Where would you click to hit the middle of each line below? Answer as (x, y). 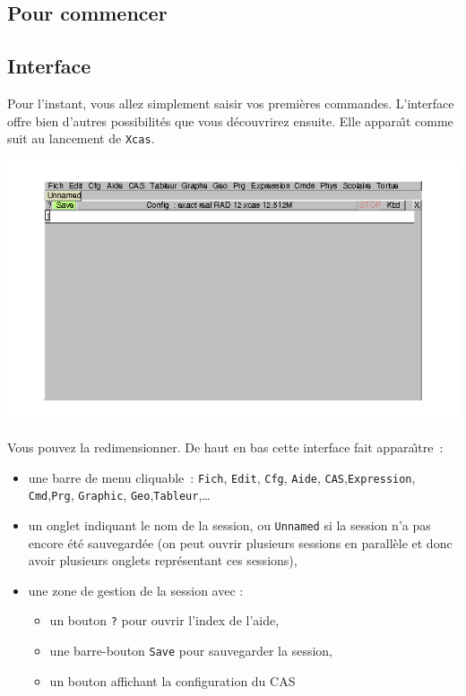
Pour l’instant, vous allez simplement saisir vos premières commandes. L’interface (231, 103)
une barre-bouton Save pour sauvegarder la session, (191, 651)
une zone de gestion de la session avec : (136, 590)
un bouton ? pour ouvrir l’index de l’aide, (164, 620)
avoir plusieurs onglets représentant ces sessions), (163, 560)
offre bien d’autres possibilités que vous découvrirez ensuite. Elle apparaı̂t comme (230, 120)
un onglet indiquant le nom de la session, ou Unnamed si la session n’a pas (229, 524)
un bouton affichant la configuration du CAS (173, 680)
